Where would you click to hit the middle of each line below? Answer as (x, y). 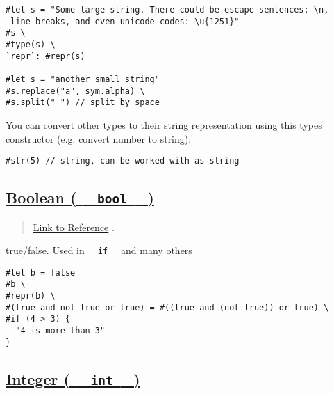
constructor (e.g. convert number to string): (99, 138)
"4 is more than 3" (60, 331)
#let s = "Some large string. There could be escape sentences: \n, (167, 10)
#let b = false (41, 273)
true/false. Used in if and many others (99, 250)
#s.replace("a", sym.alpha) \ (75, 91)
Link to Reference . (74, 227)
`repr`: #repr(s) (45, 56)
